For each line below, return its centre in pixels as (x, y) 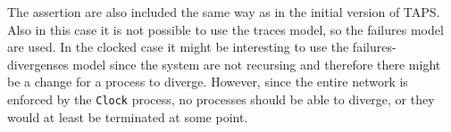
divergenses (38, 64)
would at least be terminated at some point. (128, 116)
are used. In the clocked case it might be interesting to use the (178, 47)
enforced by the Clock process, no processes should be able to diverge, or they (221, 99)
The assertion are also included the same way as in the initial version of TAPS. (224, 12)
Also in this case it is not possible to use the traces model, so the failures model (225, 29)
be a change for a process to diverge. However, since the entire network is (208, 82)
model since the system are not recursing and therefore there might (257, 64)
